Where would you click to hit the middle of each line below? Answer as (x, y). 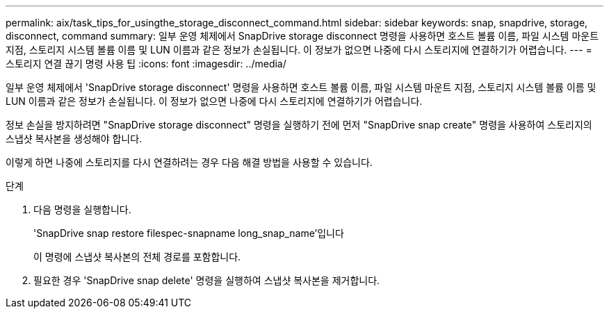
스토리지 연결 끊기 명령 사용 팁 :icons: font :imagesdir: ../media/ (146, 64)
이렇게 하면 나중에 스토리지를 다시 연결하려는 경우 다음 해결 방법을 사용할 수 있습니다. (189, 162)
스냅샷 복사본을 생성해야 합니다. (74, 139)
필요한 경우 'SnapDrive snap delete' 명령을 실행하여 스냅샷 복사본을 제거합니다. (207, 280)
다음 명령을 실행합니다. (82, 209)
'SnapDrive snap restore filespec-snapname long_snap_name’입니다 (189, 233)
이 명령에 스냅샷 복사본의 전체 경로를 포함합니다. (137, 257)
